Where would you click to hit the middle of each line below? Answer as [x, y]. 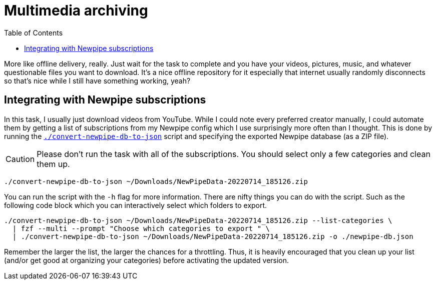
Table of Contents [34, 32]
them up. [53, 164]
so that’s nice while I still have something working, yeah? [97, 80]
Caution [20, 159]
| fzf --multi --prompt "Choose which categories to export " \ [141, 228]
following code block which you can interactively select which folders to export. [136, 205]
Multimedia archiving [76, 10]
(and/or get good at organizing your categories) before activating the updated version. [147, 260]
